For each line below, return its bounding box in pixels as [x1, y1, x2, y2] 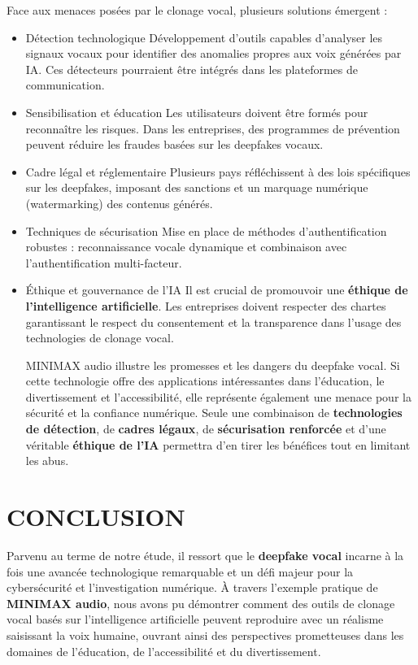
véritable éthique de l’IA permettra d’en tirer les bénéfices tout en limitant [25, 436, 411, 453]
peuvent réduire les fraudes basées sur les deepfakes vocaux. [25, 136, 324, 153]
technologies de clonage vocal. [25, 329, 174, 346]
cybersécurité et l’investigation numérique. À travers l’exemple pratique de [7, 579, 378, 596]
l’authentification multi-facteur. [25, 254, 182, 271]
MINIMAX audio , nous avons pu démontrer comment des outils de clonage [7, 594, 395, 611]
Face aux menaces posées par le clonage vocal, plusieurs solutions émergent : [7, 2, 388, 18]
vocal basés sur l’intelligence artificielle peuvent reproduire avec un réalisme [7, 611, 384, 628]
